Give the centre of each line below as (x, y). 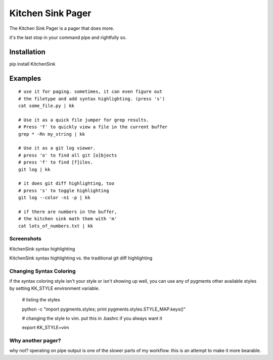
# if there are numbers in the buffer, (68, 212)
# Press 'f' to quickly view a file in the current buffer (93, 127)
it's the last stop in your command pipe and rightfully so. (68, 37)
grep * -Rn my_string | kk (52, 134)
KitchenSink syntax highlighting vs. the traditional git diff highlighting (81, 258)
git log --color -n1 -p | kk (54, 198)
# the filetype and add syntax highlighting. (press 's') (92, 99)
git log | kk (34, 169)
